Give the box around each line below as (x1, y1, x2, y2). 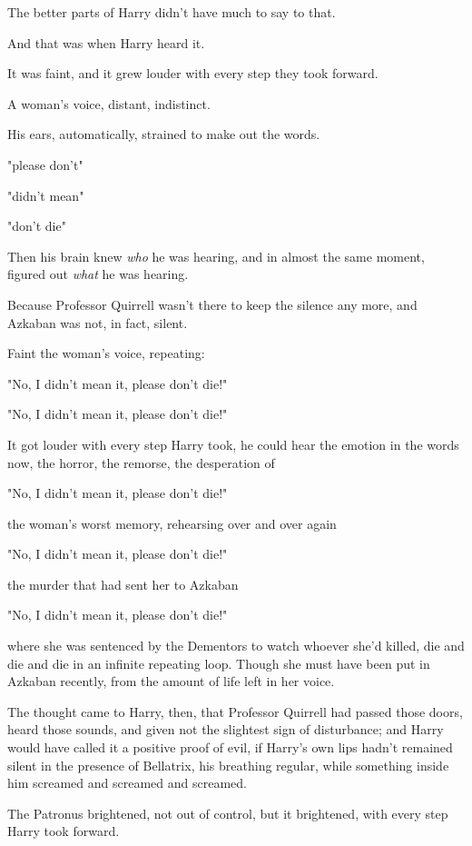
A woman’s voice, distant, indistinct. (7, 94, 211, 113)
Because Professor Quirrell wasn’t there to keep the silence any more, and (7, 294, 418, 314)
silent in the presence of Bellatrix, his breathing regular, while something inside (7, 755, 449, 774)
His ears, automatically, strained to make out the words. (7, 124, 320, 144)
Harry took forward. (7, 821, 120, 841)
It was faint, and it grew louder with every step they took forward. (7, 64, 379, 83)
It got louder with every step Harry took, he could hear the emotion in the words (7, 434, 459, 453)
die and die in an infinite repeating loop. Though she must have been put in (7, 653, 430, 672)
